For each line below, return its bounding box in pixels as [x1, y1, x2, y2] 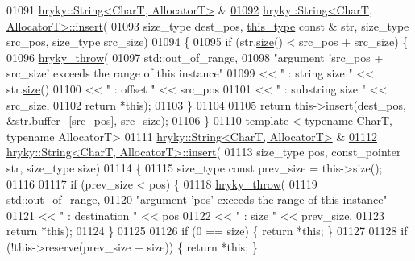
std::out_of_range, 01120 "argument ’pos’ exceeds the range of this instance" [6, 191, 388, 208]
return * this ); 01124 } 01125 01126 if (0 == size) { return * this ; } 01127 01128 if [6, 222, 408, 239]
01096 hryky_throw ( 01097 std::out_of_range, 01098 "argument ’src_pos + [6, 48, 384, 65]
